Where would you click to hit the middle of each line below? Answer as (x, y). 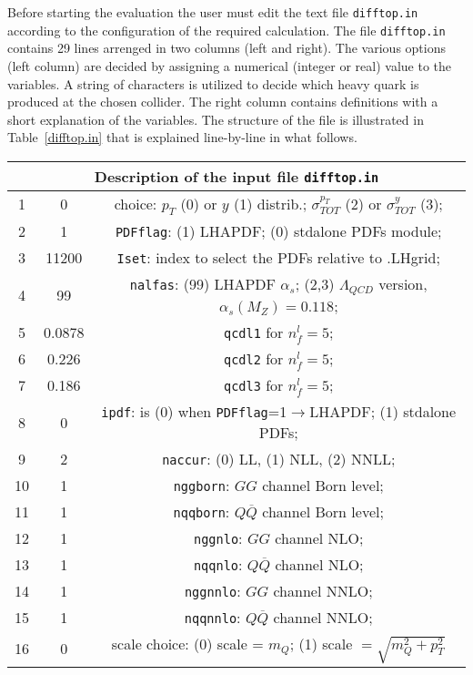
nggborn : (201, 485)
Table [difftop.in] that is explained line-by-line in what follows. (182, 137)
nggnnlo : (212, 591)
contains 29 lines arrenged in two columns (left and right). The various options (226, 48)
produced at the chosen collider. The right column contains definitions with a (223, 102)
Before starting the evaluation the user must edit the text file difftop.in (213, 12)
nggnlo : (218, 538)
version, (403, 284)
